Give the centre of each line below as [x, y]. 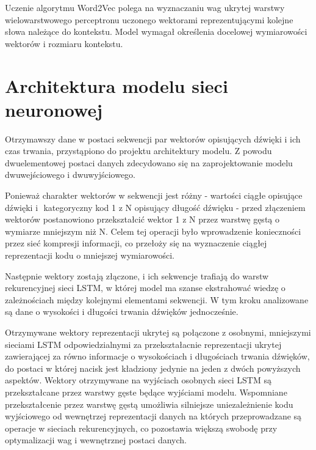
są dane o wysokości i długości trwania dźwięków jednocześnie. [122, 312]
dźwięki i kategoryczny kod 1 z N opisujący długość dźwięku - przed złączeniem [155, 207]
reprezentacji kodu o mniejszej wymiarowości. [90, 255]
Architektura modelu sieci [117, 85]
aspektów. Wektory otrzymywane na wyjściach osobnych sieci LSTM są [138, 380]
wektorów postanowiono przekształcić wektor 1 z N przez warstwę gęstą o [142, 219]
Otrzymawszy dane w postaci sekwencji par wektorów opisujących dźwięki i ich [153, 138]
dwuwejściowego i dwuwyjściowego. [70, 175]
